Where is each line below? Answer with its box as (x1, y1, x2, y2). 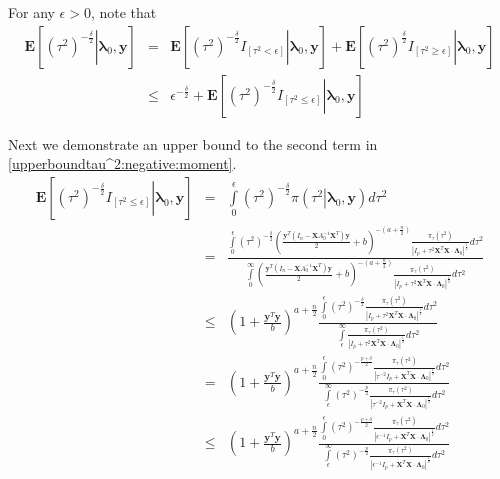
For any (8, 2, 55, 22)
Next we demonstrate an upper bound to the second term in (8, 133, 378, 154)
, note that (90, 2, 157, 22)
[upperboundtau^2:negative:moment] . (8, 153, 237, 174)
